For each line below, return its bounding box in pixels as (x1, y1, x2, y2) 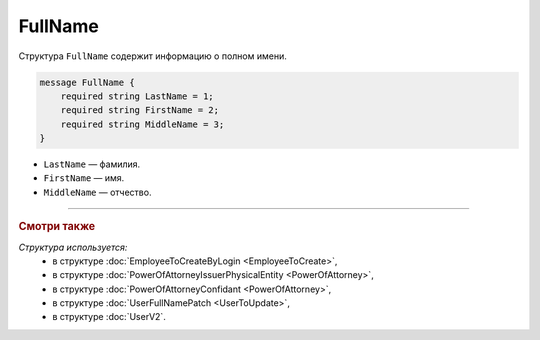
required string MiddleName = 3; (60, 118, 225, 130)
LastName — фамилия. (43, 158, 141, 170)
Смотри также (18, 220, 96, 234)
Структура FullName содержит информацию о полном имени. (18, 50, 287, 62)
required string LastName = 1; (60, 90, 214, 102)
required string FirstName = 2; (60, 105, 220, 116)
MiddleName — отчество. (43, 186, 152, 198)
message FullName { (39, 76, 135, 88)
